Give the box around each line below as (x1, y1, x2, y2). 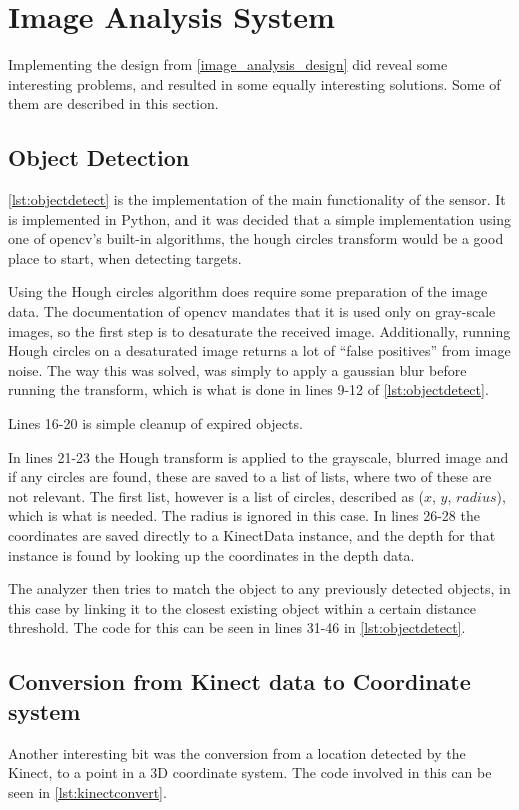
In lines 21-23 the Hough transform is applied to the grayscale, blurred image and (8, 446, 509, 467)
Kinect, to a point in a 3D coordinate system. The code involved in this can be (8, 762, 492, 783)
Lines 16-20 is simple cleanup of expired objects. (8, 413, 303, 434)
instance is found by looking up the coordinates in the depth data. (8, 544, 415, 565)
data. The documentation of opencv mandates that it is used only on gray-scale (8, 301, 496, 322)
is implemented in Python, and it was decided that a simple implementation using (8, 208, 511, 229)
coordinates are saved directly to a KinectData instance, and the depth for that (8, 525, 496, 546)
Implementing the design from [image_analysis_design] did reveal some (8, 54, 448, 75)
